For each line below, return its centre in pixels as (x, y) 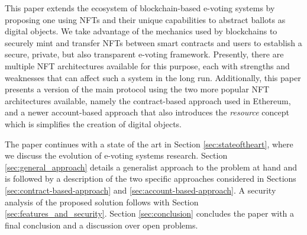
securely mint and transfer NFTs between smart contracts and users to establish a (153, 42)
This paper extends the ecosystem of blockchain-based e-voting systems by (140, 8)
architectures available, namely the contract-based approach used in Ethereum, (148, 100)
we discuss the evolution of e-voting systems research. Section (116, 155)
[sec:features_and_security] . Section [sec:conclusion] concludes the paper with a (150, 213)
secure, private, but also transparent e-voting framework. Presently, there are (144, 54)
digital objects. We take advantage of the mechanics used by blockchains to (141, 31)
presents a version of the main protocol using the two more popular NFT (137, 89)
